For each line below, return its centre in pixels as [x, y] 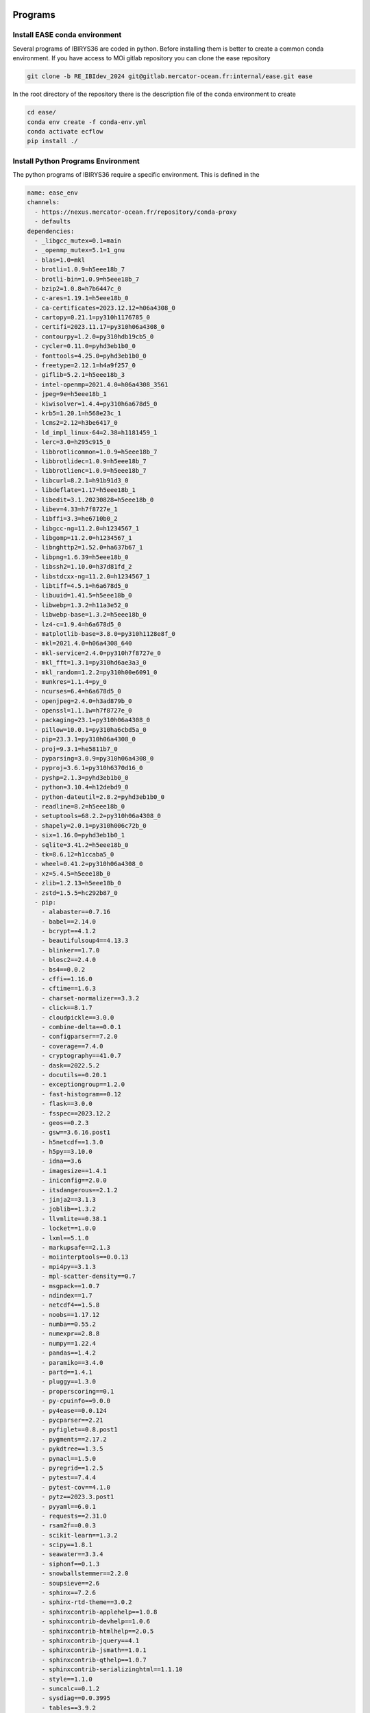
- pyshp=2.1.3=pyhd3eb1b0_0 [82, 777]
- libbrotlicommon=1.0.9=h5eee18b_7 [96, 452]
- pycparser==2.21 [72, 1420]
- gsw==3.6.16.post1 [76, 1133]
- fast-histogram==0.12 [81, 1094]
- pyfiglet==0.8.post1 [79, 1430]
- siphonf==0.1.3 [71, 1564]
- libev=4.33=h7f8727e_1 [76, 509]
